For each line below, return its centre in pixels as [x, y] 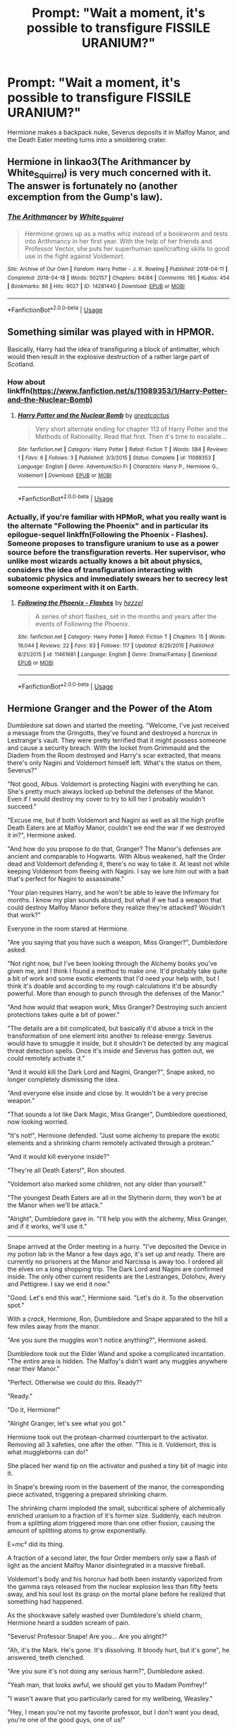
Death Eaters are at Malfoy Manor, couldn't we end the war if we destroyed [116, 828]
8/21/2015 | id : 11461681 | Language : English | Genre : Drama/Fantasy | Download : [118, 654]
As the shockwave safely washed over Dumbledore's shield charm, [105, 1615]
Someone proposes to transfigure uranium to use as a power [113, 543]
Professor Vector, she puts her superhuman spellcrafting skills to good [127, 249]
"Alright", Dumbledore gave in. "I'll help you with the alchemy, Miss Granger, [117, 1219]
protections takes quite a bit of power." [63, 1015]
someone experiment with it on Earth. [73, 588]
